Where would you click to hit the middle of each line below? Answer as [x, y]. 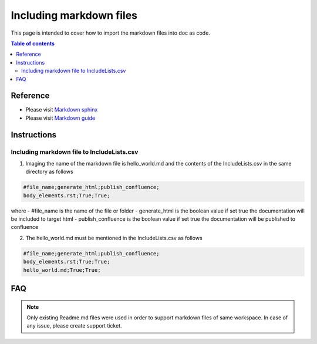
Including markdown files [74, 15]
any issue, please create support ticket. [74, 326]
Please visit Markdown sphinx [62, 110]
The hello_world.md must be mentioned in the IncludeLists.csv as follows [114, 238]
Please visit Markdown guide [60, 118]
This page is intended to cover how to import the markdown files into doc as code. [111, 33]
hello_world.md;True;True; [62, 270]
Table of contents [33, 43]
